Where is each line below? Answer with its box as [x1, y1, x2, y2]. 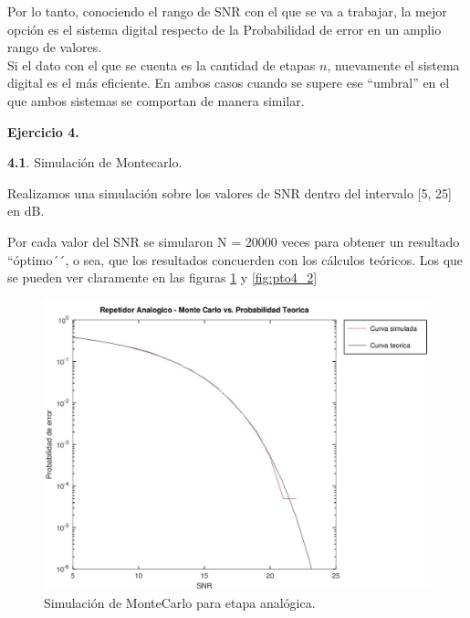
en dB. [7, 201, 45, 220]
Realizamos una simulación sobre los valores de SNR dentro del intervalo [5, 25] [7, 183, 453, 202]
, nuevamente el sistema [327, 55, 460, 74]
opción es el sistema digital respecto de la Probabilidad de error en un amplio [7, 19, 442, 38]
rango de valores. [7, 37, 102, 57]
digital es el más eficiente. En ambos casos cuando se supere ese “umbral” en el [7, 73, 450, 92]
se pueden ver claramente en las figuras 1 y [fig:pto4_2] [7, 268, 318, 287]
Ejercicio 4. [7, 122, 79, 141]
